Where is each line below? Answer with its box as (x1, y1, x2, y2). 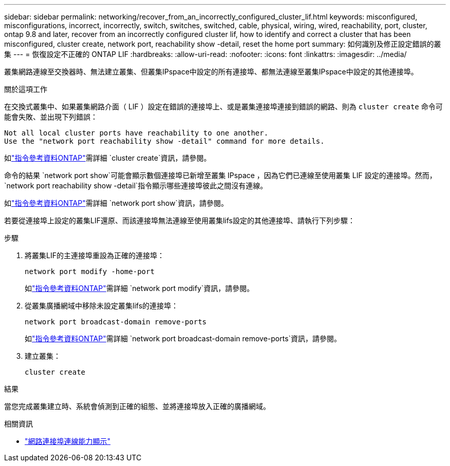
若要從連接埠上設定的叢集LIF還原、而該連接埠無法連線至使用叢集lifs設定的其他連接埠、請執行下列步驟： (4, 216, 355, 225)
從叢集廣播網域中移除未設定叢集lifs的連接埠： (25, 301, 179, 310)
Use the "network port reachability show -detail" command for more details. (4, 137, 325, 145)
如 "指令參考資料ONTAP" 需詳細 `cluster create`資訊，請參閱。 (4, 153, 211, 162)
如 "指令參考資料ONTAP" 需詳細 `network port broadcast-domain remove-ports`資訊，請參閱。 (25, 334, 342, 343)
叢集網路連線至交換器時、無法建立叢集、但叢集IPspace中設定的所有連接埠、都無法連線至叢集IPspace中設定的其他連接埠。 (4, 67, 418, 76)
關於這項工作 (4, 85, 47, 93)
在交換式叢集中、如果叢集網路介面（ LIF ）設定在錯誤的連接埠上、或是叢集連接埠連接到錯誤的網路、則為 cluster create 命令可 (4, 102, 443, 111)
